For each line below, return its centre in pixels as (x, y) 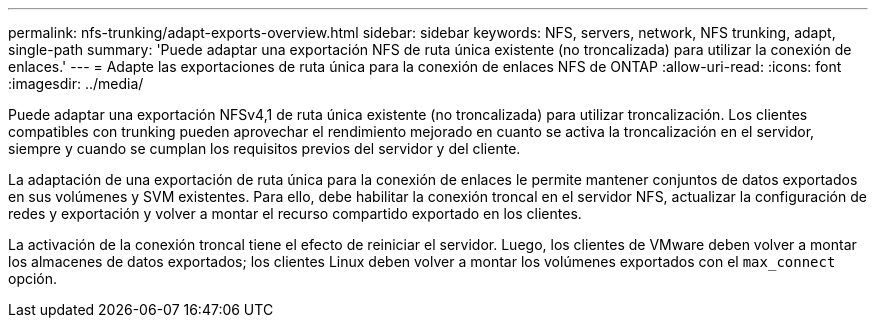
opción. (33, 278)
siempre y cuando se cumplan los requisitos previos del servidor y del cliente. (264, 148)
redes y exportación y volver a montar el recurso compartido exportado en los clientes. (295, 213)
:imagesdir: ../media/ (76, 83)
